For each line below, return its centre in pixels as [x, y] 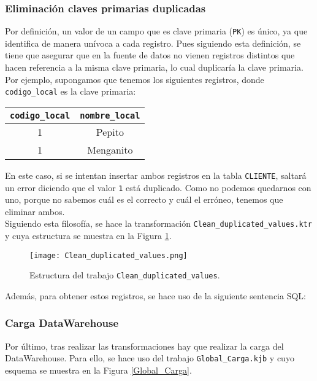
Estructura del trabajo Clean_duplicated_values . [125, 275]
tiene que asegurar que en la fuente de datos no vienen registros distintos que [150, 55]
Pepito [110, 132]
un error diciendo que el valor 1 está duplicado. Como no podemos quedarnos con [158, 187]
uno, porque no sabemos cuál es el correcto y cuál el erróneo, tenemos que [144, 199]
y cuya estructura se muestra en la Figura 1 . [88, 236]
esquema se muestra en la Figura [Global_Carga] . [98, 370]
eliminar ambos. [35, 211]
